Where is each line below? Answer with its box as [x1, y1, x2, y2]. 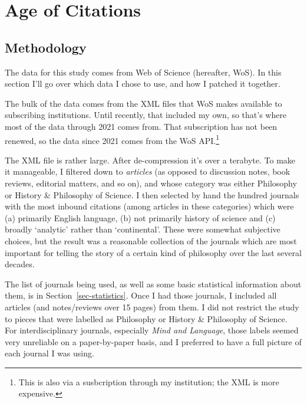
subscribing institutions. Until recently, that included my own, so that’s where [5, 109, 287, 121]
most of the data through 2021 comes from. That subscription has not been [5, 120, 278, 132]
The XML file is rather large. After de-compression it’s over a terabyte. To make [5, 153, 296, 166]
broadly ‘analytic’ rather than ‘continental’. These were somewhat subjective [5, 223, 280, 235]
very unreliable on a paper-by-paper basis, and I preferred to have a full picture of [5, 335, 302, 348]
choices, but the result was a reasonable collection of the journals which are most [5, 234, 297, 247]
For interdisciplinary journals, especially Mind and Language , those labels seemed [5, 324, 299, 336]
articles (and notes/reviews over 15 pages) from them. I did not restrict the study [5, 300, 299, 313]
